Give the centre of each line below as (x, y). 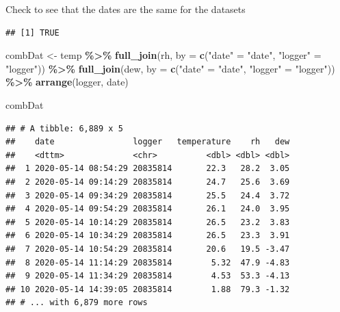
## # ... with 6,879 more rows (77, 303)
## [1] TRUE (32, 32)
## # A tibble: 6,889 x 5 (64, 128)
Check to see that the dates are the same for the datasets (126, 9)
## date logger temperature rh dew (148, 142)
